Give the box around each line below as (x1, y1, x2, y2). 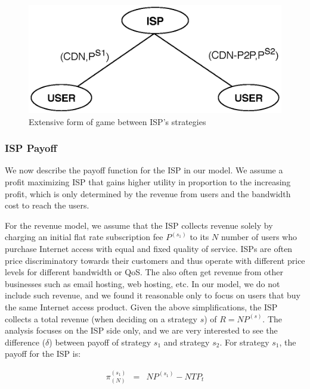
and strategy (163, 335, 210, 348)
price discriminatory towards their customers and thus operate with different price (5, 254, 305, 266)
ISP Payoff (5, 141, 57, 155)
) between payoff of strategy (49, 335, 151, 348)
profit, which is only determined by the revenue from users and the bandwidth (5, 187, 291, 200)
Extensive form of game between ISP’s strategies (29, 115, 206, 127)
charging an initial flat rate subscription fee (5, 231, 163, 243)
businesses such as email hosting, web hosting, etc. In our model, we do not (5, 277, 280, 290)
